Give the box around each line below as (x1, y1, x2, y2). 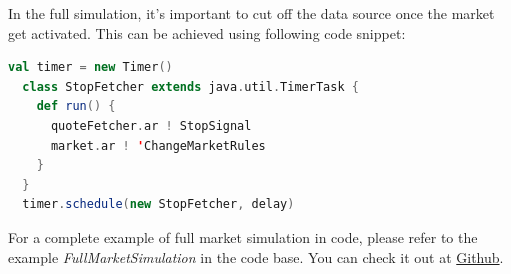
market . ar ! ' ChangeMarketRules (50, 138, 266, 153)
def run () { (36, 99, 116, 114)
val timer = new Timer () (8, 60, 173, 75)
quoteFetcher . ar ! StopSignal (50, 118, 252, 133)
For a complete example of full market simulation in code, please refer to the (8, 226, 478, 247)
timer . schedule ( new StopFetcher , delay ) (22, 197, 295, 212)
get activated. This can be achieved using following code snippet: (8, 22, 406, 43)
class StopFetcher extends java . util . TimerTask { (22, 79, 359, 94)
